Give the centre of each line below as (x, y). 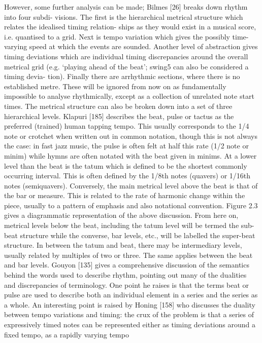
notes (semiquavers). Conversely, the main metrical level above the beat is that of (131, 185)
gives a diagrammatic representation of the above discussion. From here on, (121, 215)
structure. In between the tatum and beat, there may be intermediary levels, (123, 245)
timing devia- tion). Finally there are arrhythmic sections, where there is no (122, 76)
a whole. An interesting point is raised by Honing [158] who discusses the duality (130, 304)
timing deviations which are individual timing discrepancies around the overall (126, 56)
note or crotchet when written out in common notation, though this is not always (131, 136)
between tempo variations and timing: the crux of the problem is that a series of (129, 314)
